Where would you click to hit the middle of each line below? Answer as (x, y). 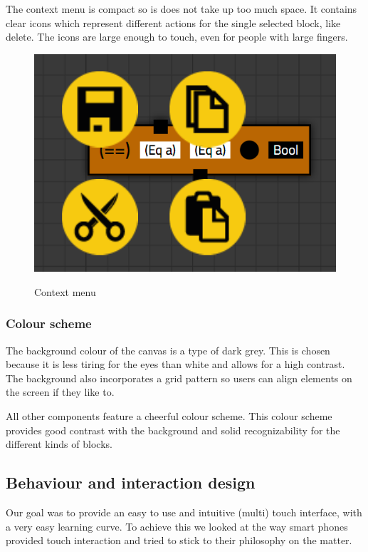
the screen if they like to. (60, 392)
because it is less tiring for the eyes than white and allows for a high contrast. (175, 364)
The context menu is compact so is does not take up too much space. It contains (182, 9)
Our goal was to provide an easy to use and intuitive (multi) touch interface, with (184, 512)
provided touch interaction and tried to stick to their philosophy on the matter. (179, 540)
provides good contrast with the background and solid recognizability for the (173, 430)
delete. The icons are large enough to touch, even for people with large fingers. (177, 37)
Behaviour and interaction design (131, 482)
